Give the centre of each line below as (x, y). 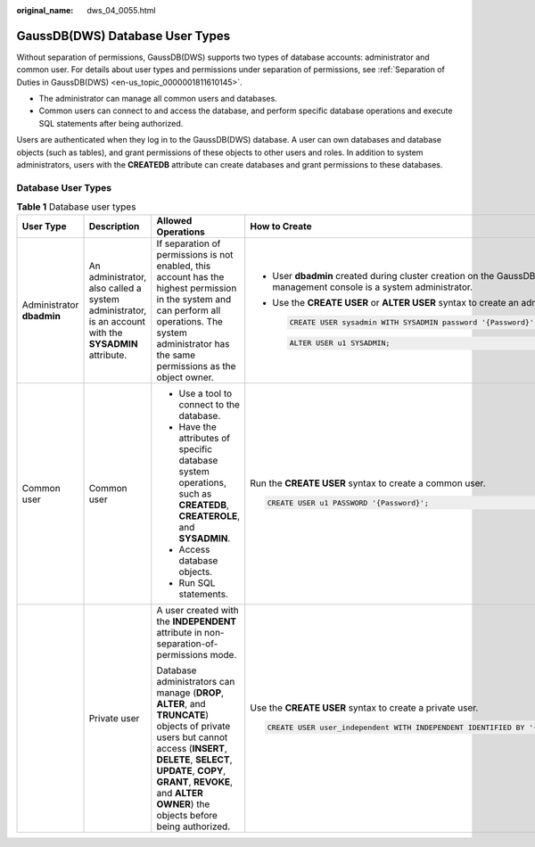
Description (114, 226)
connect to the (210, 404)
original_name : (45, 10)
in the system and (194, 299)
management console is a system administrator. (372, 287)
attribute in (179, 632)
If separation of (189, 243)
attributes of (205, 438)
